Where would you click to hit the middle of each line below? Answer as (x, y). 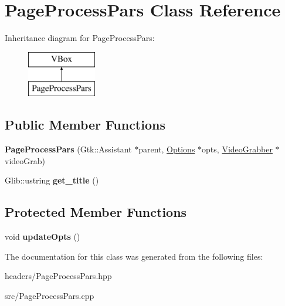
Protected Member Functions (96, 212)
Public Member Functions (85, 125)
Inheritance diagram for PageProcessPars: (80, 38)
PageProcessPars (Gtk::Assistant (68, 149)
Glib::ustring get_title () (52, 180)
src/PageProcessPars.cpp (50, 295)
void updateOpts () (43, 237)
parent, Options (167, 149)
